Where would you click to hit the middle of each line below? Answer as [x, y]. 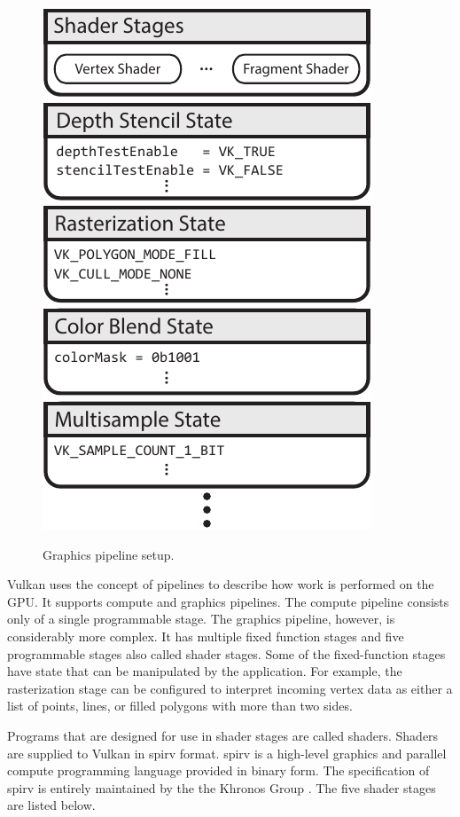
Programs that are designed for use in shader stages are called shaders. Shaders [223, 735]
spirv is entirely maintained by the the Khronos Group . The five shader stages [222, 787]
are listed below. [51, 805]
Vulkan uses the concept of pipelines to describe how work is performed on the [221, 584]
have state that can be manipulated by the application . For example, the [205, 671]
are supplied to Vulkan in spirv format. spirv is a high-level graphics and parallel [227, 753]
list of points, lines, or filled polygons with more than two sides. [180, 706]
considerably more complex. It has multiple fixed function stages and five [206, 636]
